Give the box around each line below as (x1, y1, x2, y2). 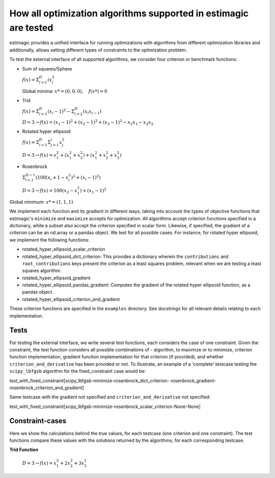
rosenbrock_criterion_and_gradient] (9, 385, 84, 391)
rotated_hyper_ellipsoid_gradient (22, 275, 91, 281)
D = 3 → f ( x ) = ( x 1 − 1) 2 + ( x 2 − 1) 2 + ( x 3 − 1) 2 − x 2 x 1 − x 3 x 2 (22, 118, 154, 126)
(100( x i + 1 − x (36, 175, 69, 182)
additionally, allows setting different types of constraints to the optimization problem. (9, 46, 187, 53)
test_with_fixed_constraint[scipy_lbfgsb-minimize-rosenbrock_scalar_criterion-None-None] (9, 403, 201, 410)
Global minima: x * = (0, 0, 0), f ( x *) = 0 (22, 88, 107, 94)
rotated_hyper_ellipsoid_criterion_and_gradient (22, 296, 120, 302)
